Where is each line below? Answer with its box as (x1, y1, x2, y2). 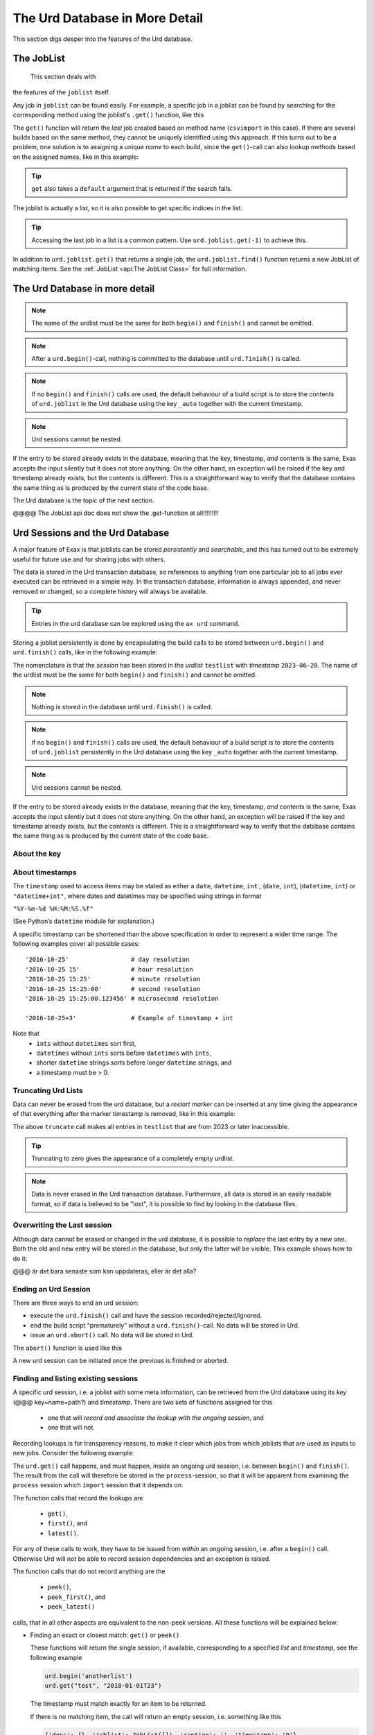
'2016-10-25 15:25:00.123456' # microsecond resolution (25, 995, 219, 1003)
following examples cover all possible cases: (12, 940, 140, 948)
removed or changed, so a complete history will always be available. (12, 587, 208, 595)
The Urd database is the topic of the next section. (12, 496, 155, 505)
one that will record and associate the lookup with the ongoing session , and (47, 1413, 265, 1422)
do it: (12, 1254, 28, 1262)
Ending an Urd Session (12, 1284, 91, 1294)
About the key (12, 849, 62, 858)
